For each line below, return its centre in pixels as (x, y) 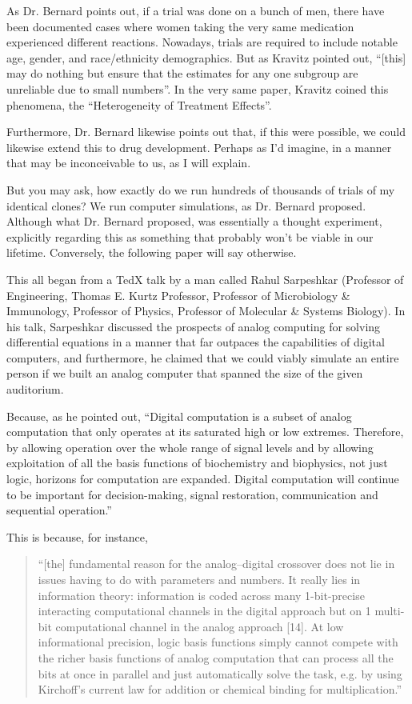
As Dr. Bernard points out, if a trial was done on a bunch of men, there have (196, 10)
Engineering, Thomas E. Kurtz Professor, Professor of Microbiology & (178, 295)
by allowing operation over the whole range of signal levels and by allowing (190, 447)
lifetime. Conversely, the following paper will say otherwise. (152, 252)
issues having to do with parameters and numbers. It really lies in (199, 579)
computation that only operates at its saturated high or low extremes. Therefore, (205, 432)
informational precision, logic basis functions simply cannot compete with (218, 642)
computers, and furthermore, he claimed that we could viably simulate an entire (203, 357)
